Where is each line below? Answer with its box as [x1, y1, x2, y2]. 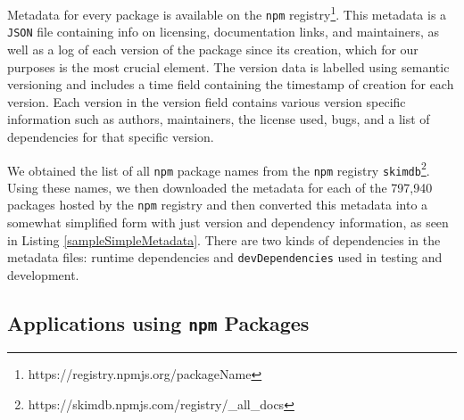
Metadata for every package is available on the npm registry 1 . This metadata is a [7, 3, 447, 23]
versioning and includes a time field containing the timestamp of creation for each [7, 75, 454, 94]
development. [7, 265, 79, 284]
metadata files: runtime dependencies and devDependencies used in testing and [7, 248, 443, 267]
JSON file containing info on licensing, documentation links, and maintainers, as [7, 22, 440, 41]
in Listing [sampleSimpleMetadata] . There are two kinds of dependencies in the [7, 230, 441, 249]
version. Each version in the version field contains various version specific [7, 92, 406, 111]
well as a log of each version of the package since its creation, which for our [7, 39, 418, 58]
